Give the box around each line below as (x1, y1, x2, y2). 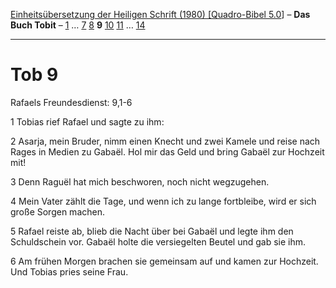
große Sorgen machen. (10, 205, 105, 218)
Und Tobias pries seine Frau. (10, 265, 129, 278)
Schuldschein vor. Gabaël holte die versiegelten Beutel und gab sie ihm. (10, 235, 307, 248)
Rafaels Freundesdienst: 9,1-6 (10, 96, 133, 108)
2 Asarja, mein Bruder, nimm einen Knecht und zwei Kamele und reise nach (10, 135, 321, 147)
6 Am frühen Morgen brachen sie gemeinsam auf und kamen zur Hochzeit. (10, 255, 319, 267)
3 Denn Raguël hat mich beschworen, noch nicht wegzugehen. (10, 175, 270, 188)
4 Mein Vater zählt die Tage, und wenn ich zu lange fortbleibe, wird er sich (10, 195, 317, 207)
